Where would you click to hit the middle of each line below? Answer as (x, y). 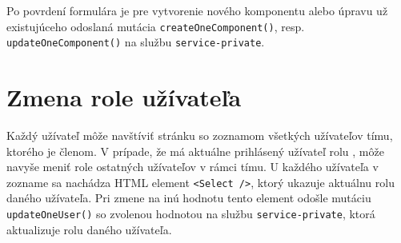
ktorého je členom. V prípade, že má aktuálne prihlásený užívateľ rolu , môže (195, 151)
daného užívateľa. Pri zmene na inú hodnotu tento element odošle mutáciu (189, 198)
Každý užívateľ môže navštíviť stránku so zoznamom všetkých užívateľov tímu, (200, 135)
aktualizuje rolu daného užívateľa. (89, 229)
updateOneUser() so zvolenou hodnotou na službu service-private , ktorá (191, 214)
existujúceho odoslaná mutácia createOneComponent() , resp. (156, 26)
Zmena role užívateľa (124, 97)
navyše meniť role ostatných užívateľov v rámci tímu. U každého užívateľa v (192, 167)
